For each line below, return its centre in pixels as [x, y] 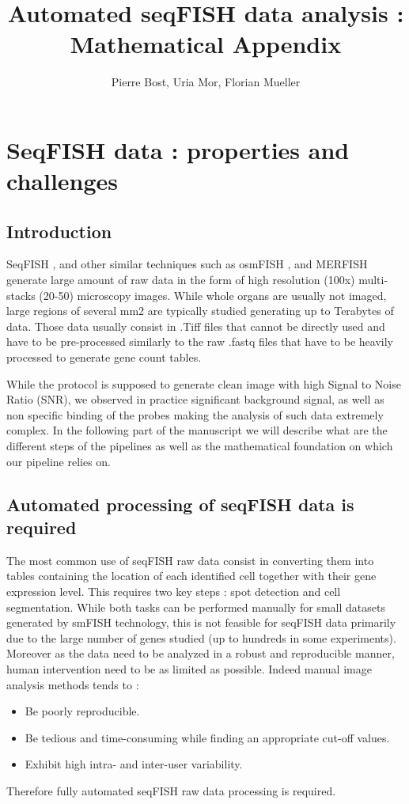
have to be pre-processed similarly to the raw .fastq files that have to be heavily [200, 341]
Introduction [59, 231]
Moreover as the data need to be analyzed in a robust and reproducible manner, [201, 653]
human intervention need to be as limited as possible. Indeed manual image [189, 668]
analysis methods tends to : [73, 684]
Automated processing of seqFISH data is [180, 504]
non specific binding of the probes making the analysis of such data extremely [195, 414]
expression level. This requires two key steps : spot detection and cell [174, 591]
